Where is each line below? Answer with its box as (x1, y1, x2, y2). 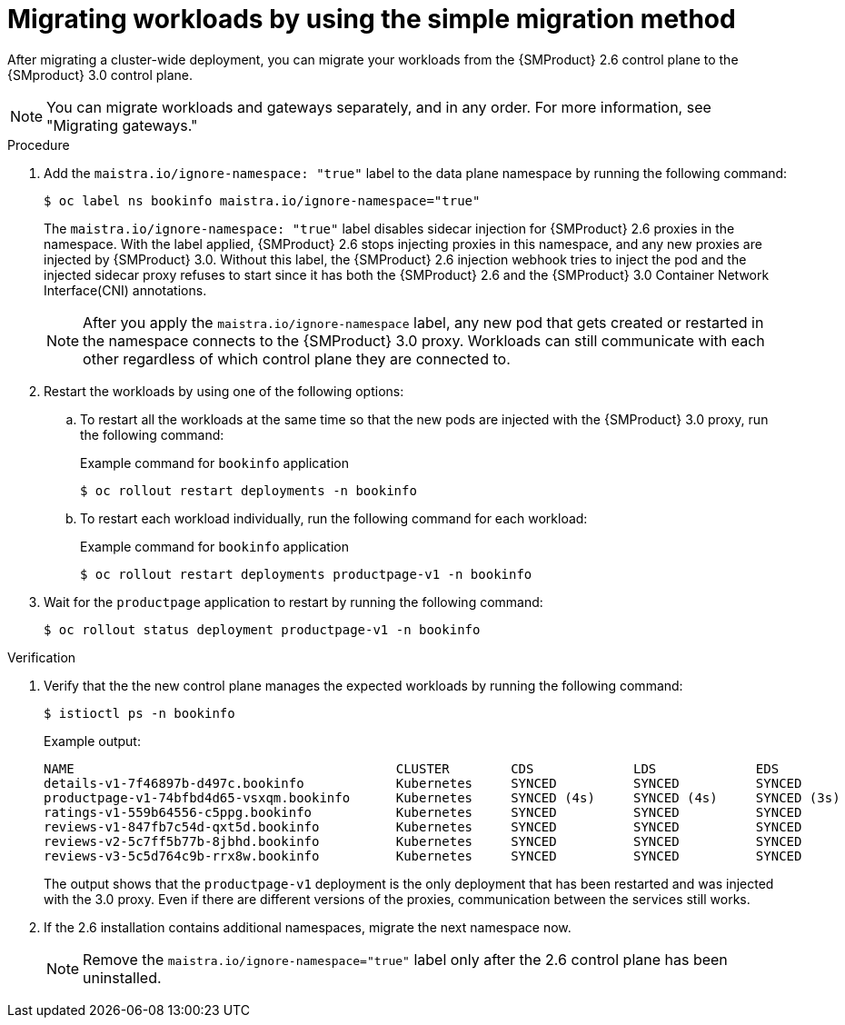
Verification (7, 649, 76, 665)
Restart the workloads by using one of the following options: (44, 383, 404, 399)
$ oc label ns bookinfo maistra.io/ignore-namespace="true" (44, 193, 481, 208)
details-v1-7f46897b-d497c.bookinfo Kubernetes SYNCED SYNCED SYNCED (44, 775, 802, 791)
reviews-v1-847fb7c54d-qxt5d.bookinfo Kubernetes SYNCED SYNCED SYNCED (44, 819, 802, 834)
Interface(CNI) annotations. (44, 282, 207, 298)
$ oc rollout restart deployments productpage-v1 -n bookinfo (80, 566, 532, 582)
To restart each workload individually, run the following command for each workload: (80, 510, 588, 526)
